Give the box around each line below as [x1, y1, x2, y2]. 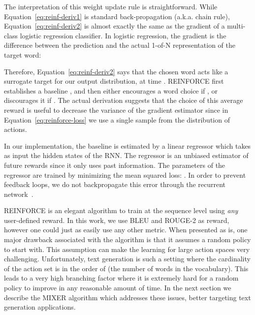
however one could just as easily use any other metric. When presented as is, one [4, 224, 248, 235]
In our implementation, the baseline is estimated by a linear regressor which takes [4, 140, 251, 151]
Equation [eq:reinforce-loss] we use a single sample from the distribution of [4, 114, 230, 125]
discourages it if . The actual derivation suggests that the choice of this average [4, 95, 243, 105]
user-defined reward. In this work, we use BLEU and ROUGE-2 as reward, [4, 215, 229, 225]
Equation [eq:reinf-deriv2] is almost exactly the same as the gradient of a [4, 21, 225, 31]
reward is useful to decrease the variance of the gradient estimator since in [4, 104, 228, 115]
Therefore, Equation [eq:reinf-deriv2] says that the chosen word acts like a [4, 66, 228, 76]
